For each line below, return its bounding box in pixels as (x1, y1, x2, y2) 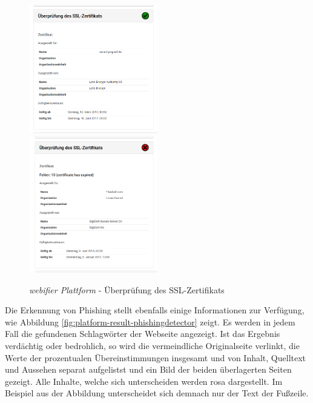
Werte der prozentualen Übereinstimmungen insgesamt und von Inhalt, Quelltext (5, 351, 306, 364)
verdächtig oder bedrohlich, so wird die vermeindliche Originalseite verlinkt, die (5, 339, 300, 351)
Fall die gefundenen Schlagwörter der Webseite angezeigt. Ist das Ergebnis (5, 327, 280, 340)
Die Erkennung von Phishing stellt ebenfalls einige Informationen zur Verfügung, (5, 304, 305, 316)
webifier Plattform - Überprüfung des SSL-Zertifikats (29, 283, 225, 296)
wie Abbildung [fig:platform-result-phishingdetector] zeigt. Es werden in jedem (5, 315, 295, 328)
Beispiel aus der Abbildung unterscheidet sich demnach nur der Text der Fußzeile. (5, 387, 309, 399)
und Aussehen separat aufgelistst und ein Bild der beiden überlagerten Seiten (5, 363, 292, 376)
